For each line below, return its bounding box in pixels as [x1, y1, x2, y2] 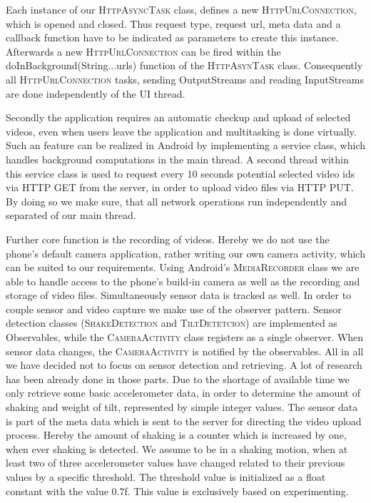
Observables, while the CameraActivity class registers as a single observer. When [6, 330, 364, 345]
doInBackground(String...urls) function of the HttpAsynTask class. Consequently [6, 58, 363, 73]
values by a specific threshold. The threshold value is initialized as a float [6, 469, 326, 484]
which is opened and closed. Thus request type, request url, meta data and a [6, 16, 341, 31]
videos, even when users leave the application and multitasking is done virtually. [6, 123, 357, 138]
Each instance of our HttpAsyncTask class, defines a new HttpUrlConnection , [6, 2, 357, 16]
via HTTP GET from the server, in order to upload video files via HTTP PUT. [6, 180, 354, 195]
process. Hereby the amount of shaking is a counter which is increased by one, [6, 427, 347, 442]
